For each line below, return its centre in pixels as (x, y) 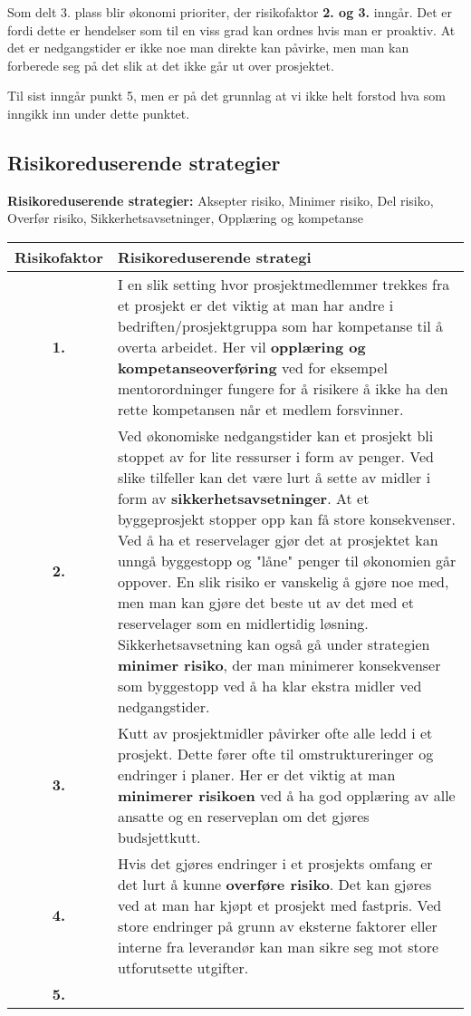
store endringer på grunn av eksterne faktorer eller (277, 925)
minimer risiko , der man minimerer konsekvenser (279, 664)
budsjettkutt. (159, 837)
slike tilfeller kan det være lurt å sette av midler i (274, 477)
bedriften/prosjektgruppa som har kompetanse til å (280, 325)
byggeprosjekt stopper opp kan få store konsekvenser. (286, 518)
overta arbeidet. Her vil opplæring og (241, 346)
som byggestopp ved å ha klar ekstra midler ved (269, 685)
